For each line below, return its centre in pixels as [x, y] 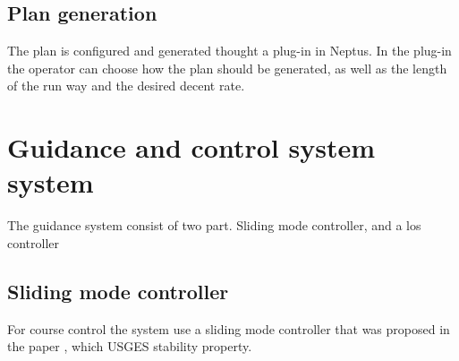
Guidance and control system [191, 147]
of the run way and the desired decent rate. [126, 86]
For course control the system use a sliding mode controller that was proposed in [229, 328]
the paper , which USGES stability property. [130, 346]
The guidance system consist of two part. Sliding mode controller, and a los [214, 225]
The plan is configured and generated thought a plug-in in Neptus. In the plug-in [229, 51]
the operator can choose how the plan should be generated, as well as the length [227, 68]
